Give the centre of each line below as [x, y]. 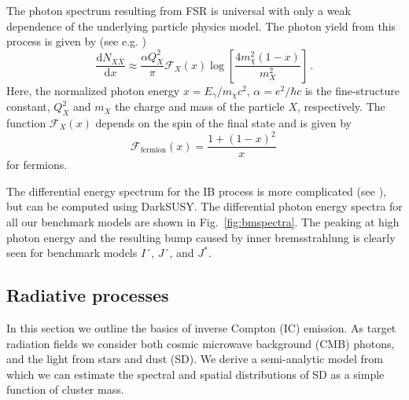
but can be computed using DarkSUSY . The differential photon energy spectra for [204, 206]
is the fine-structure [352, 90]
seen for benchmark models [72, 253]
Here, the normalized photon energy [93, 90]
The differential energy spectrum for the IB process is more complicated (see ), [196, 191]
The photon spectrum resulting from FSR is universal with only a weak [179, 10]
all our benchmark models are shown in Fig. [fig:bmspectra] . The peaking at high [203, 221]
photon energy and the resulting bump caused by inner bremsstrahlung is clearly [201, 237]
